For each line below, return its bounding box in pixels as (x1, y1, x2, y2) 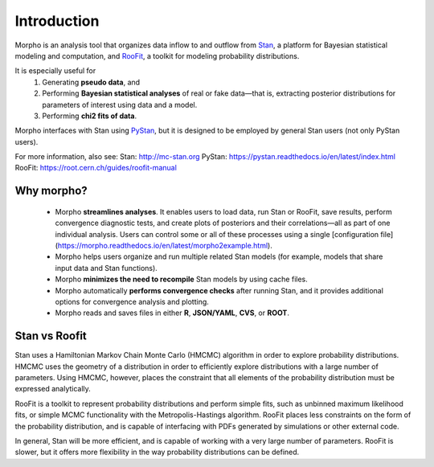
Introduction (14, 12, 100, 30)
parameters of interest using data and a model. (42, 100, 198, 109)
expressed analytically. (14, 384, 92, 394)
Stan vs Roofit (14, 330, 88, 343)
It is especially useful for (14, 66, 96, 76)
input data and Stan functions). (55, 263, 158, 272)
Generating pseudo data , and (42, 77, 141, 87)
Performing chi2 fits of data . (42, 111, 137, 121)
